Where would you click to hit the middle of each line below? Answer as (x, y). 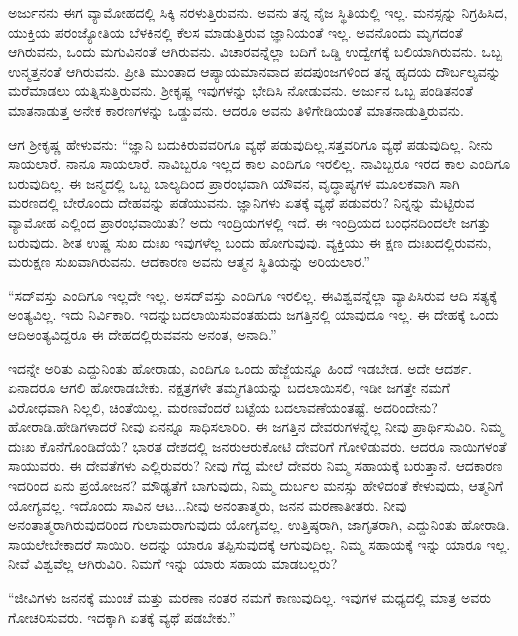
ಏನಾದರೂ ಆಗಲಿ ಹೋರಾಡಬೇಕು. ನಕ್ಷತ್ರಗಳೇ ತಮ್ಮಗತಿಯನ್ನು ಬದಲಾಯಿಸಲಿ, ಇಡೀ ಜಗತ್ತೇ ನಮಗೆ (229, 387)
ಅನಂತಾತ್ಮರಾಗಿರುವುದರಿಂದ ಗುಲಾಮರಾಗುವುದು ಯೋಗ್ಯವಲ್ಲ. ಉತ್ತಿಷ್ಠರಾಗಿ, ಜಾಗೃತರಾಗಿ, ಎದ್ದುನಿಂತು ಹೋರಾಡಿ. (259, 524)
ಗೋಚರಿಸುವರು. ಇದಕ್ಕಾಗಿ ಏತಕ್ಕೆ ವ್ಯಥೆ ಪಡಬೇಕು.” (122, 616)
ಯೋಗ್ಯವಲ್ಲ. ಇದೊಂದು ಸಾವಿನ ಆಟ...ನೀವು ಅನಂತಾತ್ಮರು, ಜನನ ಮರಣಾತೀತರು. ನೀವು (207, 504)
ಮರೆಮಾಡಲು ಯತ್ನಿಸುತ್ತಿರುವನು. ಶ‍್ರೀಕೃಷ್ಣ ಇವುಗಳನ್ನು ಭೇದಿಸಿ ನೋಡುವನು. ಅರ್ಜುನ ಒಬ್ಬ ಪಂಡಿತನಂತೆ (241, 90)
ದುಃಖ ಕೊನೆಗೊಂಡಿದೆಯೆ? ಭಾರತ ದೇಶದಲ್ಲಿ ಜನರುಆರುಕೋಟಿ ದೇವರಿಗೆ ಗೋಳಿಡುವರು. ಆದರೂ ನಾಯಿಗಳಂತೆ (257, 445)
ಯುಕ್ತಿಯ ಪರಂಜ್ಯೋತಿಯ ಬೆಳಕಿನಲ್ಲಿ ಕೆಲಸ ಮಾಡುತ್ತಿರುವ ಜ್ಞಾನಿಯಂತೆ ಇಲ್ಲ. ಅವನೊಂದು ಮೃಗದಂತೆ (235, 31)
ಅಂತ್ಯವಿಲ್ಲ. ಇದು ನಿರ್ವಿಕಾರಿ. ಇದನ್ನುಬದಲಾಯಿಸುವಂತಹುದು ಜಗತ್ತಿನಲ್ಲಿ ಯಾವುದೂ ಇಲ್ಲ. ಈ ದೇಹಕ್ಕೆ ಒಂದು (253, 314)
